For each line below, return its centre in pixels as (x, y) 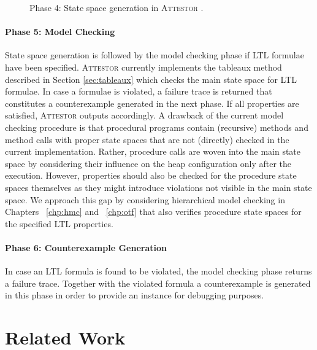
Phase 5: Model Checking (60, 32)
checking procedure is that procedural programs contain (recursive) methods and (157, 127)
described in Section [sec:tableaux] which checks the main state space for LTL (151, 79)
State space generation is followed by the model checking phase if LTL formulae (155, 55)
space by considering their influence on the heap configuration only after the (148, 163)
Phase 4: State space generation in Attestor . (116, 7)
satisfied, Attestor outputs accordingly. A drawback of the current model (144, 115)
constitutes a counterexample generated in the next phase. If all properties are (152, 103)
